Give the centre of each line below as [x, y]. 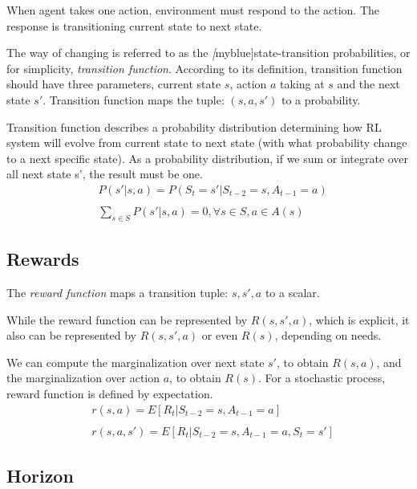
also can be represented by [71, 335]
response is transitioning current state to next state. [134, 25]
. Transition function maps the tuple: [134, 99]
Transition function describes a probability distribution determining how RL [194, 126]
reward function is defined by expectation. [110, 393]
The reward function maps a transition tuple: [117, 293]
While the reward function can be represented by [127, 319]
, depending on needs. [328, 335]
